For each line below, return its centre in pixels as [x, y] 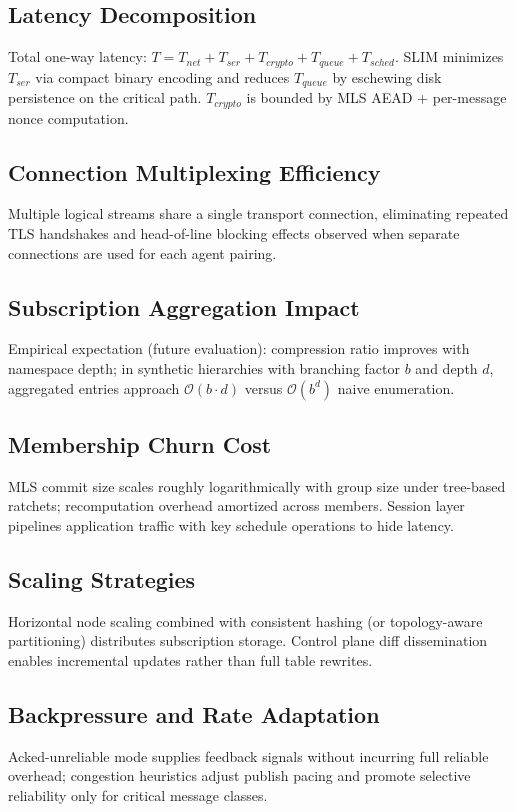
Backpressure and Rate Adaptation [194, 713]
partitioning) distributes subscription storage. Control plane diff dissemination [248, 640]
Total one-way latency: [77, 56]
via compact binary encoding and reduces [162, 76]
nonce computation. [68, 117]
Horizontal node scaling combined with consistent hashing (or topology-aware [245, 620]
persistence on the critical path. [105, 97]
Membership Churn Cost [140, 443]
